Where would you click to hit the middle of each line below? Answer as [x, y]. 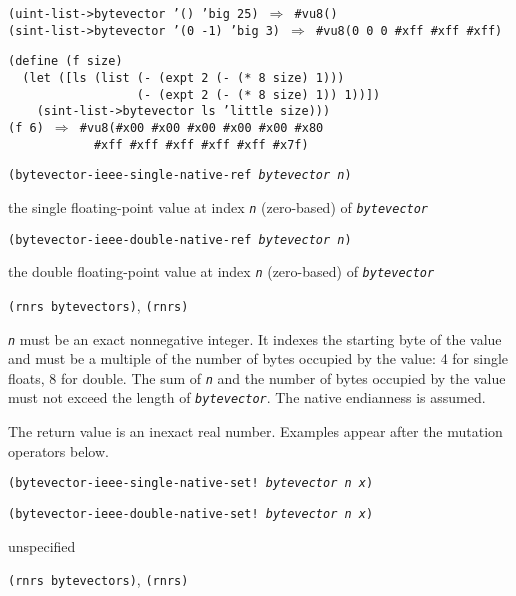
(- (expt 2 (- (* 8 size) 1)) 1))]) [258, 94]
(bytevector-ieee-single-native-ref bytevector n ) [180, 175]
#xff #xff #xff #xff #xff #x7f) [201, 144]
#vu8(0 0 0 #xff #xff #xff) [409, 30]
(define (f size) [65, 61]
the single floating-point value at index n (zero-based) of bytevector [218, 206]
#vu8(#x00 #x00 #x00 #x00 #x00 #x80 [201, 127]
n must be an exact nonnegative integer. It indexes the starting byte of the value [255, 338]
